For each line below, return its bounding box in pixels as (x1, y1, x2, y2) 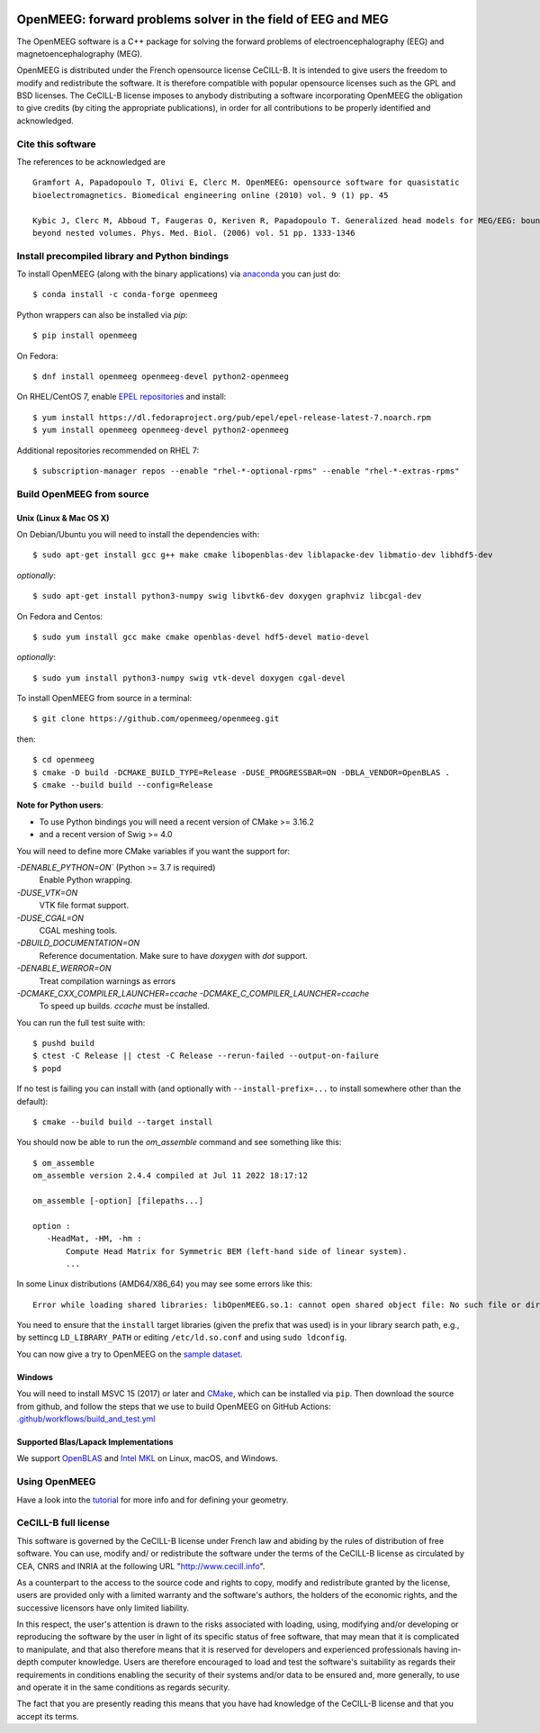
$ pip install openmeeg (32, 330, 138, 341)
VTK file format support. (39, 900, 130, 911)
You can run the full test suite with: (16, 1017, 146, 1028)
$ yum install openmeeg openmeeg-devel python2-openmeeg (32, 425, 290, 436)
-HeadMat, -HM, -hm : (46, 1233, 142, 1244)
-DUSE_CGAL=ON (16, 912, 85, 923)
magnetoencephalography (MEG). (16, 48, 143, 59)
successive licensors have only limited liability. (16, 1602, 189, 1613)
